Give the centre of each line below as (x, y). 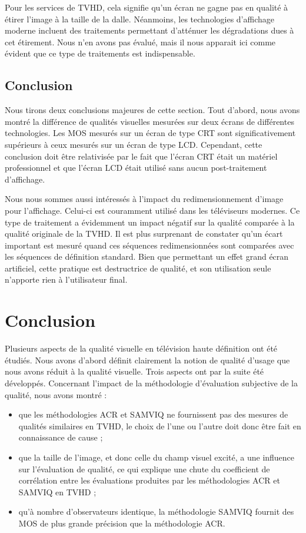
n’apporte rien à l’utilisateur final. (66, 279)
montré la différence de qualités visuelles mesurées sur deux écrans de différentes (149, 121)
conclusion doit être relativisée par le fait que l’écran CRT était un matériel (141, 156)
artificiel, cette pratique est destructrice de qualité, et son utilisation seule (138, 268)
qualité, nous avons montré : (56, 394)
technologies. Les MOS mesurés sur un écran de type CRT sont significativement (150, 133)
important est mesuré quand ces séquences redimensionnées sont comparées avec (149, 245)
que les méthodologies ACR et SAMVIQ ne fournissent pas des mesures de (153, 414)
